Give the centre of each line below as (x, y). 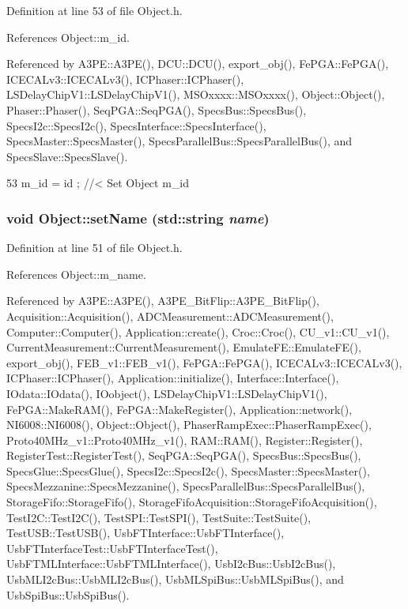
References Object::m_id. (68, 37)
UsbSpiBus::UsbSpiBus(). (68, 594)
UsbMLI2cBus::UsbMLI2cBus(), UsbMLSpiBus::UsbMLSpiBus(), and (175, 579)
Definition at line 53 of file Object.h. (94, 10)
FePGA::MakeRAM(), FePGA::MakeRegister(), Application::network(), (179, 409)
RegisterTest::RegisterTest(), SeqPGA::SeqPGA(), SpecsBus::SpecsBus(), (184, 455)
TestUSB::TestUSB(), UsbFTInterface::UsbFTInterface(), (145, 533)
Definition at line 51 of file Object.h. (94, 248)
